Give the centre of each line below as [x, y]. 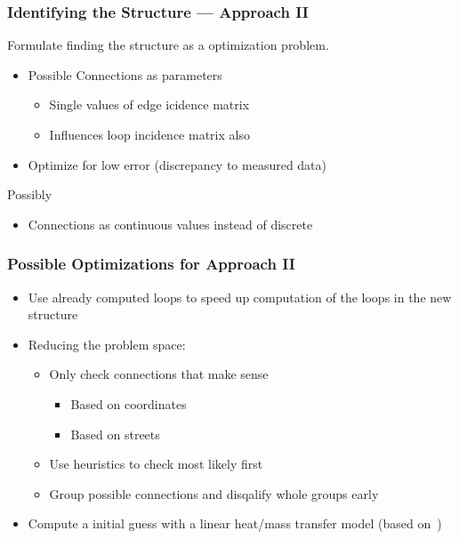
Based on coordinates [129, 403]
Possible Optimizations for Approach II [151, 264]
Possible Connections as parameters [125, 74]
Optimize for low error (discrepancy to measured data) [177, 164]
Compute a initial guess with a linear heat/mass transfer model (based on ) [235, 523]
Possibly [30, 194]
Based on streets [115, 434]
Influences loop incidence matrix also [149, 134]
